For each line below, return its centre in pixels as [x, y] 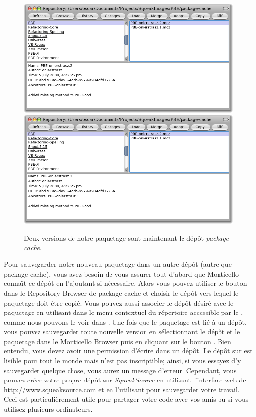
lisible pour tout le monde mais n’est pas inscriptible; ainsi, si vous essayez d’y [123, 361]
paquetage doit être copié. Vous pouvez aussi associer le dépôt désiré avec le [119, 302]
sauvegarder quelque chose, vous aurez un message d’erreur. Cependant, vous [120, 370]
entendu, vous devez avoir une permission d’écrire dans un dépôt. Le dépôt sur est [128, 351]
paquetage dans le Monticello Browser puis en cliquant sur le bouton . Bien [118, 341]
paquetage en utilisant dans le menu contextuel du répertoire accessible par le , [124, 312]
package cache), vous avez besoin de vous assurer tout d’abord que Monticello [122, 273]
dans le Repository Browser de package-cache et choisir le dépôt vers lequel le [121, 293]
